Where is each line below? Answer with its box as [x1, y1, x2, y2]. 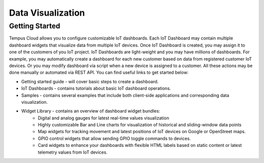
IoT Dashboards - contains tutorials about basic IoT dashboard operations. [21, 86, 171, 92]
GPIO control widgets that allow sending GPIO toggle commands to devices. [38, 135, 191, 141]
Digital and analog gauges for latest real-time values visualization [38, 115, 170, 121]
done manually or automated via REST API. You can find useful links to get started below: [9, 70, 189, 75]
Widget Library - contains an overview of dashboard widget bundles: [21, 108, 160, 114]
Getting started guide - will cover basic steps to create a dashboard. [21, 78, 159, 84]
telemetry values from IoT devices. [38, 149, 108, 155]
